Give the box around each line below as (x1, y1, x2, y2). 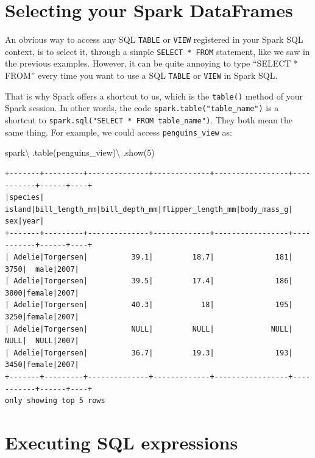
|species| (5, 193, 44, 202)
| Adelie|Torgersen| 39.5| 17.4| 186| (5, 277, 293, 286)
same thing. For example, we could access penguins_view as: (5, 125, 232, 138)
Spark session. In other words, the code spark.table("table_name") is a (5, 101, 279, 114)
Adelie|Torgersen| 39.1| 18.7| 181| (13, 253, 293, 262)
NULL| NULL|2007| (5, 336, 79, 346)
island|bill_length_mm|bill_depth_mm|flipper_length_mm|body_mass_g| (5, 205, 293, 214)
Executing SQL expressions (5, 429, 238, 454)
